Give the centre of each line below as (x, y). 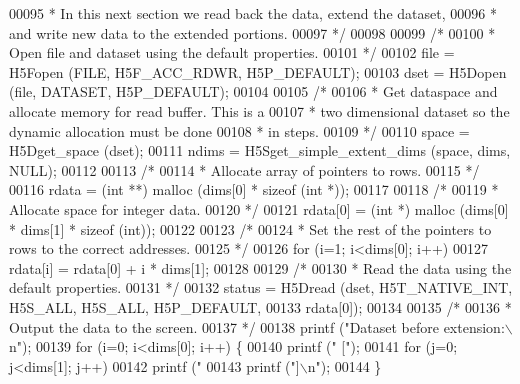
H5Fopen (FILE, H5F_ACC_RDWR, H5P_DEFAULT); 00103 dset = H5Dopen (258, 71)
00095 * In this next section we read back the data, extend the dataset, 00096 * (253, 13)
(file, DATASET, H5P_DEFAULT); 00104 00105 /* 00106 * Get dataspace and (253, 91)
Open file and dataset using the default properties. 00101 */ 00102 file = (232, 52)
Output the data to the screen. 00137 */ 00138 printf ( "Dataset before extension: (257, 326)
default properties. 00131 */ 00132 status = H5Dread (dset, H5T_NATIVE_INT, (261, 287)
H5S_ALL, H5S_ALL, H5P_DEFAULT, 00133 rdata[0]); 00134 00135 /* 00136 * (260, 306)
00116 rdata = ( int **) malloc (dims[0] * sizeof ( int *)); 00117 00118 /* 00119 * (254, 189)
